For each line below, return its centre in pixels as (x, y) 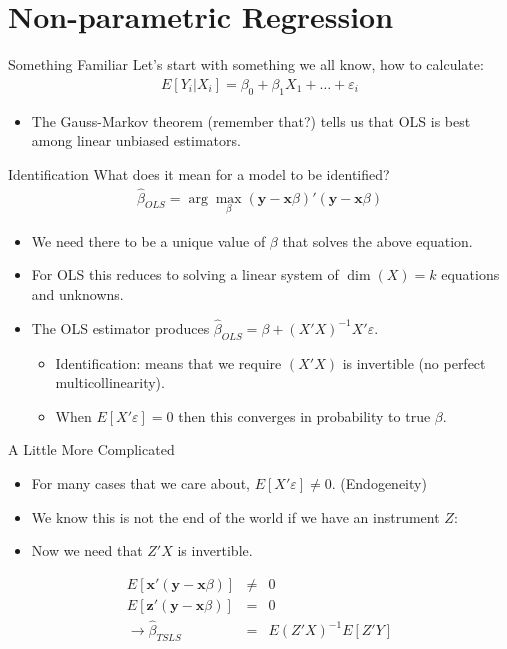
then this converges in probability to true (304, 415)
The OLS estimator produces (120, 327)
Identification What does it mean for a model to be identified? (199, 173)
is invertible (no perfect (414, 362)
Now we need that (87, 550)
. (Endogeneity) (379, 482)
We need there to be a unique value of (148, 240)
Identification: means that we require (168, 362)
